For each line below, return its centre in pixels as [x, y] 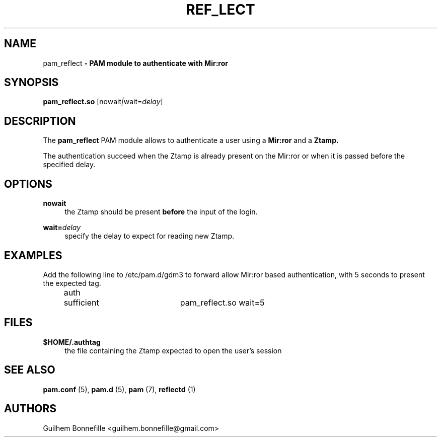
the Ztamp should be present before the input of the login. [161, 212]
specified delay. [69, 165]
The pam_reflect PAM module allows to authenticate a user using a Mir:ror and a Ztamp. [191, 140]
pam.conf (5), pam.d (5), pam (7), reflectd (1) [119, 389]
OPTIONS [28, 184]
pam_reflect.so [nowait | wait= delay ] [103, 102]
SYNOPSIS [31, 83]
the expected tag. [72, 283]
